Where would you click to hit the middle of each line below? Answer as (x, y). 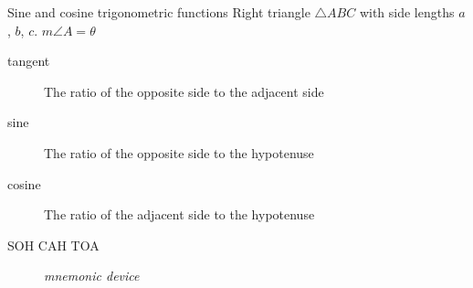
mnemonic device (92, 276)
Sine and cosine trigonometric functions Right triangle (159, 12)
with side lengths (407, 12)
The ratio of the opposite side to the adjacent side (184, 91)
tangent (29, 61)
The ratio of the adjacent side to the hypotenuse (179, 214)
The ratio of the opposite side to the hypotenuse (179, 152)
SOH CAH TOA (53, 245)
